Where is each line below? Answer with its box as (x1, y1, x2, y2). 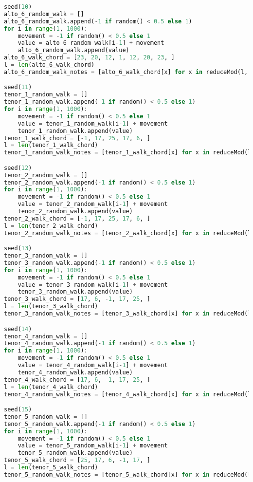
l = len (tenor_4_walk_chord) (4, 383, 98, 390)
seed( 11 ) (4, 84, 32, 91)
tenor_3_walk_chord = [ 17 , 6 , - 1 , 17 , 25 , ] (4, 296, 150, 303)
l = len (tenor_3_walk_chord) (4, 303, 98, 310)
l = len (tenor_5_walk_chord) (4, 464, 98, 471)
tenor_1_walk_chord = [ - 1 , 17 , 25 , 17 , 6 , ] (4, 134, 150, 142)
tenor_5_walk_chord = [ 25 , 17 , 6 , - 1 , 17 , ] (4, 457, 150, 464)
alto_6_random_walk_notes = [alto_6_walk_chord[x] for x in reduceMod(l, (4, 68, 248, 75)
